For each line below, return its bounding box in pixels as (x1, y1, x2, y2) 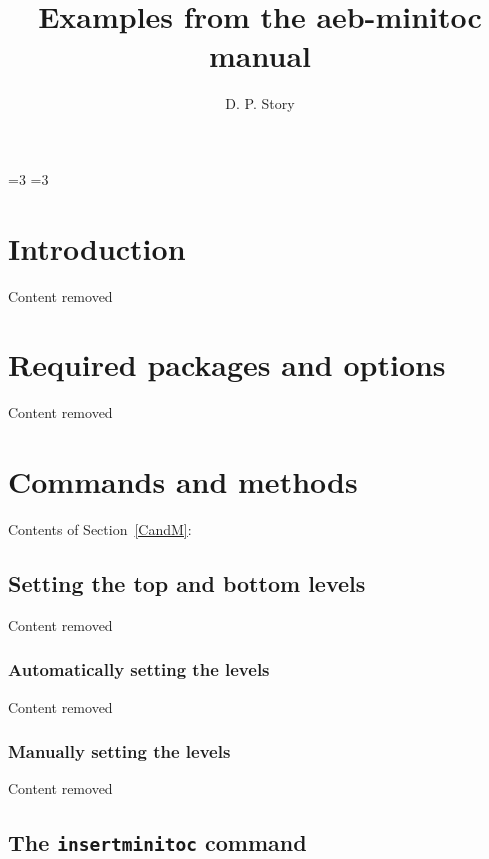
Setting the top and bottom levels (8, 568, 366, 599)
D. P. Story (225, 93, 295, 114)
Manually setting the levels (8, 739, 231, 764)
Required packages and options (8, 344, 446, 385)
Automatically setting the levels (8, 657, 270, 682)
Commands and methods (8, 461, 358, 502)
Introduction (8, 227, 186, 268)
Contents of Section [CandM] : (8, 519, 192, 540)
